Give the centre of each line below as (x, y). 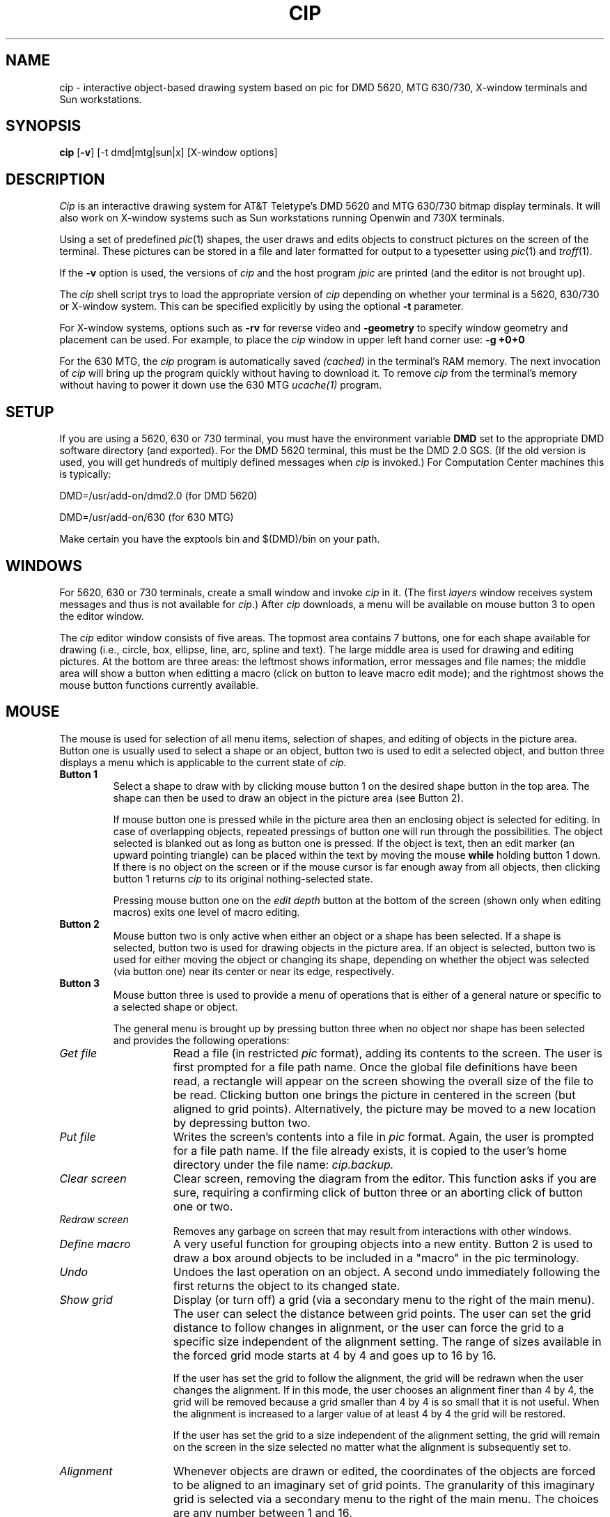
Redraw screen (94, 1219)
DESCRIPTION (55, 179)
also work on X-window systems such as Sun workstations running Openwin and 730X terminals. (282, 218)
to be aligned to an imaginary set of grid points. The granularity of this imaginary (384, 1485)
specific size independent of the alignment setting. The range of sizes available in (387, 1341)
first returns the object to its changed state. (287, 1285)
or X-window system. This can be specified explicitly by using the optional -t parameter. (261, 306)
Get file (78, 1053)
